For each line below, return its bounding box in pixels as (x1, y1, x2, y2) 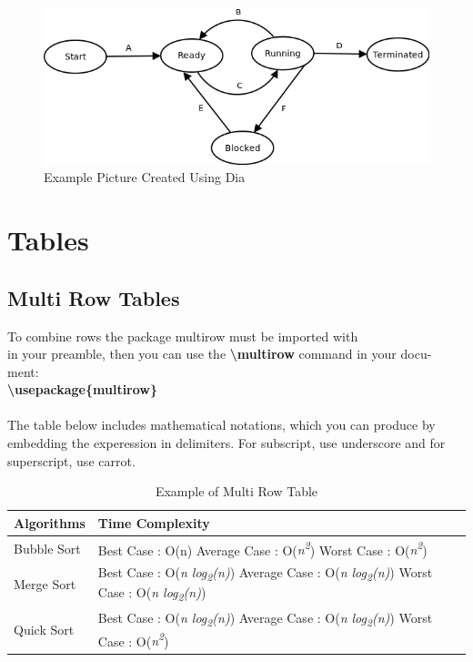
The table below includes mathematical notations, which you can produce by (7, 415, 436, 434)
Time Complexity (97, 513, 210, 532)
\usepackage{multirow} (7, 380, 158, 399)
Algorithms (14, 513, 86, 532)
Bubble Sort (14, 538, 81, 557)
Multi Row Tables (7, 283, 180, 311)
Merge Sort (14, 574, 76, 593)
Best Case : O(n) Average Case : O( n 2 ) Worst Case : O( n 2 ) (97, 537, 428, 559)
